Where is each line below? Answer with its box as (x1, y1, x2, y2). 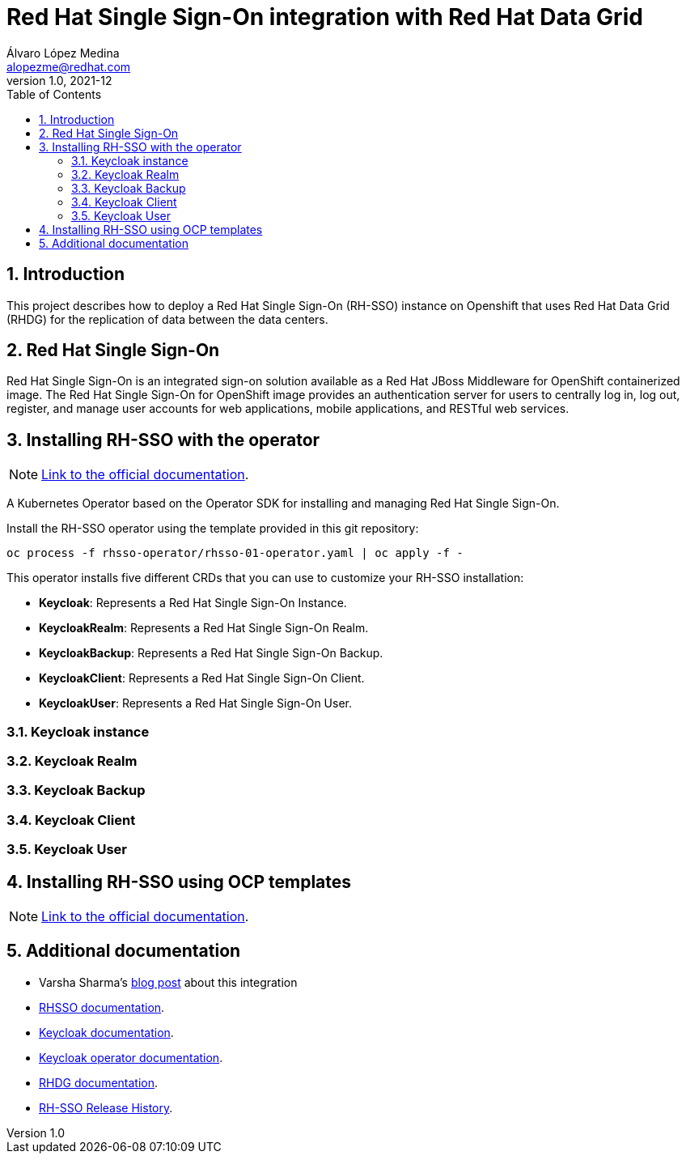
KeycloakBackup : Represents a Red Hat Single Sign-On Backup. (39, 646, 383, 661)
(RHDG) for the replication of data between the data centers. (6, 312, 328, 326)
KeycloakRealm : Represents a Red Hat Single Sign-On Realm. (39, 621, 369, 635)
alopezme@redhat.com (6, 59, 131, 74)
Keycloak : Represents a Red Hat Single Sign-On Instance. (39, 596, 347, 610)
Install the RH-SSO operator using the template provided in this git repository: (6, 521, 419, 536)
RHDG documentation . (39, 1075, 159, 1090)
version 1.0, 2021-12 (6, 73, 112, 87)
